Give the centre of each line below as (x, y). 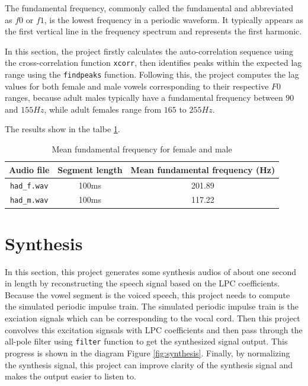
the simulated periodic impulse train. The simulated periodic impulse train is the (152, 306)
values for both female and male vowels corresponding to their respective (137, 86)
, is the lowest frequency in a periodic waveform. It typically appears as (174, 19)
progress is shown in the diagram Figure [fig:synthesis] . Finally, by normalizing (147, 352)
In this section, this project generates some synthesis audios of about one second (150, 271)
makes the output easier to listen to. (70, 376)
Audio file (29, 169)
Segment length (90, 169)
